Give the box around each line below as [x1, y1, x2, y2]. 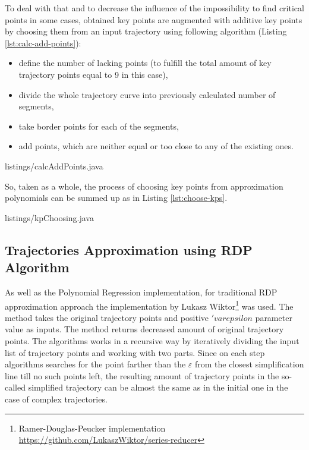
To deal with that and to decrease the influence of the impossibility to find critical [5, 2, 304, 14]
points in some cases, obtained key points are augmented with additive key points [5, 13, 302, 26]
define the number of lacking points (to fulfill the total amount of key [18, 56, 272, 69]
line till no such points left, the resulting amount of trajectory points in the [5, 369, 279, 382]
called [5, 381, 26, 394]
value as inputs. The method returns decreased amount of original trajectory [5, 323, 284, 335]
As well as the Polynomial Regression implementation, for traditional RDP [5, 285, 278, 298]
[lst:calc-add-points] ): [5, 36, 81, 49]
